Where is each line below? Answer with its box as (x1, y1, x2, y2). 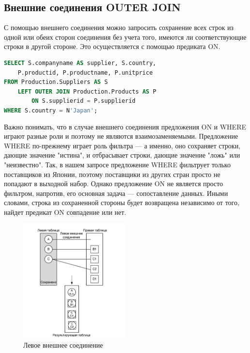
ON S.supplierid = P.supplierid (31, 97, 136, 105)
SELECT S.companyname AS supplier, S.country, (4, 59, 157, 66)
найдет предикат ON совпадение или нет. (4, 207, 126, 217)
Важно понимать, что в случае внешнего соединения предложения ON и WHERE (4, 121, 246, 131)
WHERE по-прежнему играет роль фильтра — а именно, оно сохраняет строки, (4, 140, 241, 150)
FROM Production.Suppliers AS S (4, 79, 108, 86)
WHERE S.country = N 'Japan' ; (4, 107, 98, 114)
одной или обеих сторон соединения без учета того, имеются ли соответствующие (4, 32, 247, 42)
